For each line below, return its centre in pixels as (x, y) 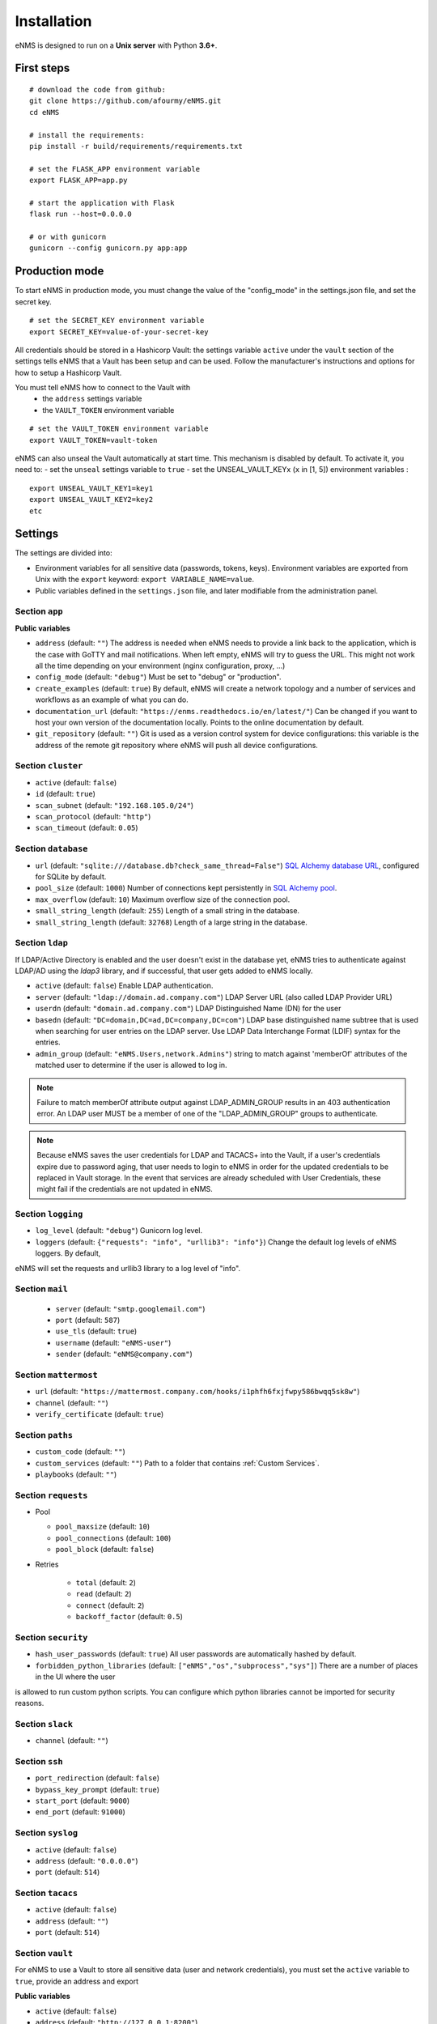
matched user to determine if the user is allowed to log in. (131, 1065)
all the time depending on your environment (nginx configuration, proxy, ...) (160, 665)
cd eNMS (45, 112)
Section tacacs (47, 1893)
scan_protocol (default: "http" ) (93, 817)
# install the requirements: (87, 135)
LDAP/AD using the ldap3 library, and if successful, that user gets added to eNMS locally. (164, 971)
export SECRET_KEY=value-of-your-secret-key (119, 332)
